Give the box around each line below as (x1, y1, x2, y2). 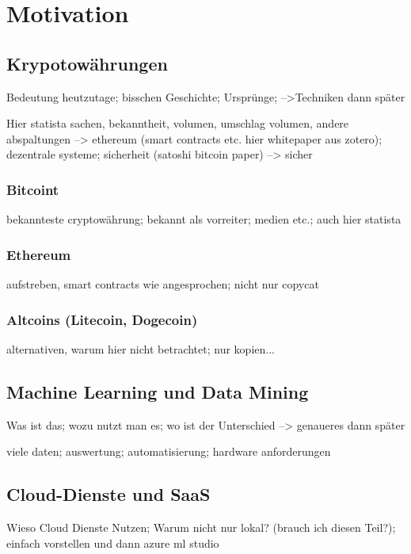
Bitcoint (6, 179, 59, 199)
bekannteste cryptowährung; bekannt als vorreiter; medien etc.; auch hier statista (6, 211, 401, 227)
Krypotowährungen (6, 51, 168, 75)
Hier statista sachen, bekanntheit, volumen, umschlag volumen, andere (6, 115, 349, 132)
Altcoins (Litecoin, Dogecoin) (6, 309, 198, 329)
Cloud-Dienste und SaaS (6, 482, 211, 506)
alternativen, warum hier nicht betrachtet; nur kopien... (6, 340, 275, 357)
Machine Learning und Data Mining (6, 379, 309, 403)
